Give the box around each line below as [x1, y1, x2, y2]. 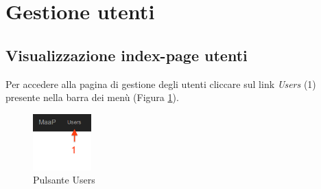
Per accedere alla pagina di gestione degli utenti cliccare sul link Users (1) [5, 76, 316, 91]
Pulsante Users [33, 173, 95, 187]
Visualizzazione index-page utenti [5, 44, 248, 65]
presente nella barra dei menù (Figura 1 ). [5, 90, 179, 104]
